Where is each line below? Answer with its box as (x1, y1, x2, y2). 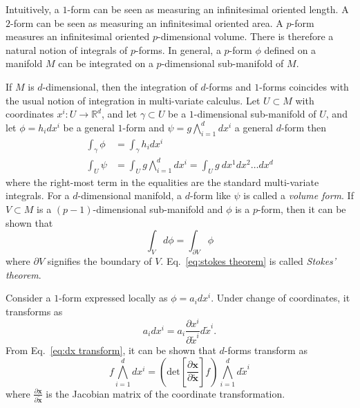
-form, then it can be (257, 201, 346, 216)
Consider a (6, 290, 51, 305)
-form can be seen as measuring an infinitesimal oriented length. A (67, 2, 349, 16)
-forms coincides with (259, 79, 349, 93)
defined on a (264, 42, 316, 57)
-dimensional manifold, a (77, 188, 182, 203)
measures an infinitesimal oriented (6, 29, 150, 44)
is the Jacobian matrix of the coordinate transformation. (46, 386, 285, 400)
